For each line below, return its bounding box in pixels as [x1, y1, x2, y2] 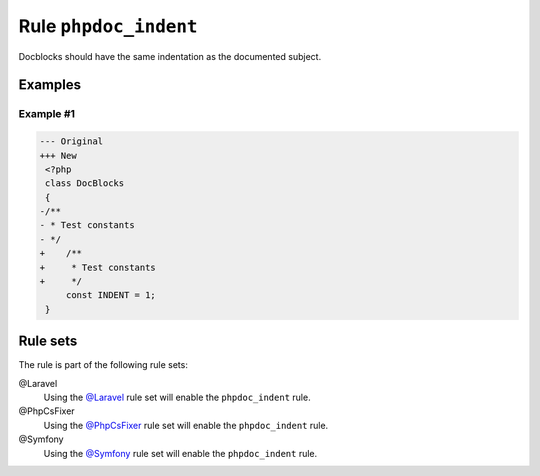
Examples [18, 76, 82, 94]
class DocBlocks [45, 178, 125, 189]
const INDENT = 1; [65, 290, 157, 301]
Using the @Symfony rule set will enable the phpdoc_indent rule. [43, 447, 318, 459]
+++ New [39, 150, 77, 161]
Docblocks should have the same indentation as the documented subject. [18, 50, 322, 62]
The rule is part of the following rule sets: [18, 359, 189, 371]
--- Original [39, 136, 104, 147]
